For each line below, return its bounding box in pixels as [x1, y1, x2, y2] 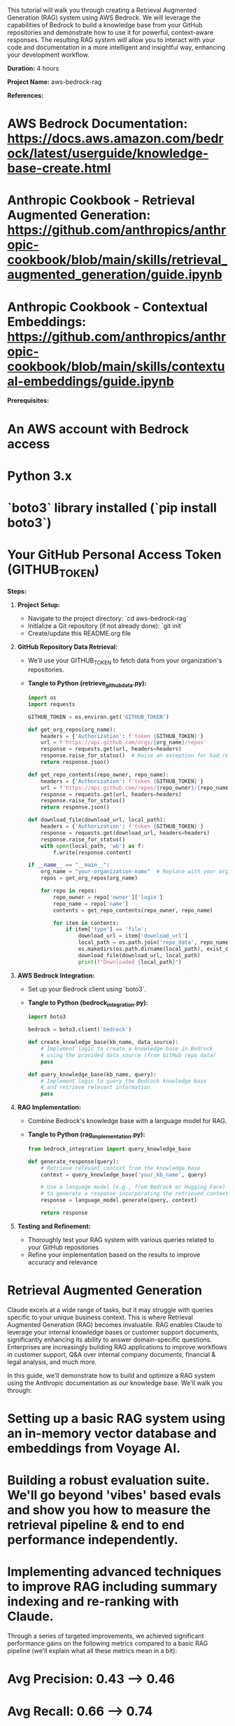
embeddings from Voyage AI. [7, 1440, 180, 1456]
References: [7, 91, 44, 99]
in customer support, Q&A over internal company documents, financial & [7, 1350, 216, 1358]
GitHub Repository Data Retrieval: [17, 643, 118, 651]
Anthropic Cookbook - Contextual [7, 299, 208, 314]
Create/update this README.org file [27, 629, 131, 638]
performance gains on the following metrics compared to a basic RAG [7, 1639, 208, 1648]
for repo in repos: [41, 887, 98, 894]
